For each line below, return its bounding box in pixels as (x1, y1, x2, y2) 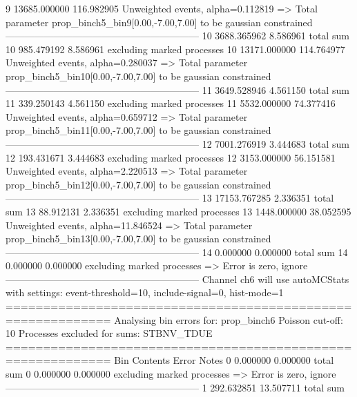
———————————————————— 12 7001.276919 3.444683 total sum (6, 136, 349, 151)
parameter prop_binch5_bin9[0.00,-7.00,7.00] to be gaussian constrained (6, 14, 313, 29)
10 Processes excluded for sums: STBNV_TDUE (6, 326, 213, 340)
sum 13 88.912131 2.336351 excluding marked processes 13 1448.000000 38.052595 (6, 204, 351, 218)
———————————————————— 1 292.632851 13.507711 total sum (6, 380, 345, 394)
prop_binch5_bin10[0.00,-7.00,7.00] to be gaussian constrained (6, 68, 271, 83)
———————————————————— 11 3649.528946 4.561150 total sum (6, 82, 349, 97)
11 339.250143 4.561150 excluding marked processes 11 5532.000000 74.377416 (6, 96, 336, 110)
